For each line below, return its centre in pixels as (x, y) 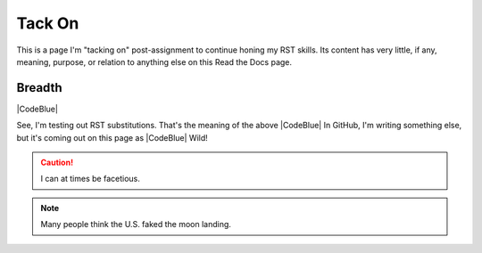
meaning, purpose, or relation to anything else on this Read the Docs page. (154, 61)
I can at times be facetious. (90, 179)
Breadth (39, 88)
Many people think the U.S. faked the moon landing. (136, 224)
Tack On (48, 23)
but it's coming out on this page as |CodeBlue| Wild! (112, 137)
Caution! (57, 163)
